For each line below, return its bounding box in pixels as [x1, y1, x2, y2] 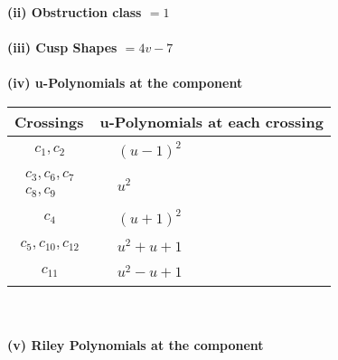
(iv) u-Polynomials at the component [7, 73, 243, 92]
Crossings [14, 110, 84, 132]
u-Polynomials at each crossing [99, 110, 324, 132]
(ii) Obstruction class [7, 3, 142, 21]
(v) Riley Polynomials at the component [7, 336, 264, 354]
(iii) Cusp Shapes [7, 38, 117, 57]
